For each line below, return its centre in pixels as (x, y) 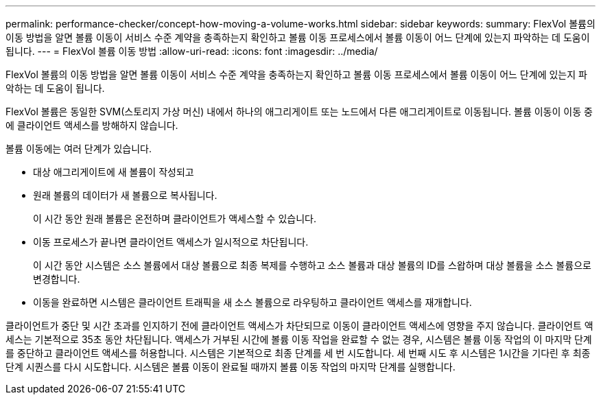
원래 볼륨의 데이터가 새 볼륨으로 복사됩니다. (125, 195)
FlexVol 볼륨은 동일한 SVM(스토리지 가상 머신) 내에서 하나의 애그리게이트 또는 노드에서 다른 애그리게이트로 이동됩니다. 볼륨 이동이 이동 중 (299, 111)
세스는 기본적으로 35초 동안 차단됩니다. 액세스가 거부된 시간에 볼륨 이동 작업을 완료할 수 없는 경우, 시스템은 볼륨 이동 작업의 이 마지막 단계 (299, 339)
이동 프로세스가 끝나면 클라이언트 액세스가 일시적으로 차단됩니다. (171, 242)
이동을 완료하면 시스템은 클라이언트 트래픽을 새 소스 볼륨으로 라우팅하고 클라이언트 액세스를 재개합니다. (252, 302)
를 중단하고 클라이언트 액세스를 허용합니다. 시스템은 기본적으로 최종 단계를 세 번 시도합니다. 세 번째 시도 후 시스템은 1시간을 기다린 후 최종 (298, 353)
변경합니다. (57, 279)
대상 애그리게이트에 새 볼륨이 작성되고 (114, 172)
